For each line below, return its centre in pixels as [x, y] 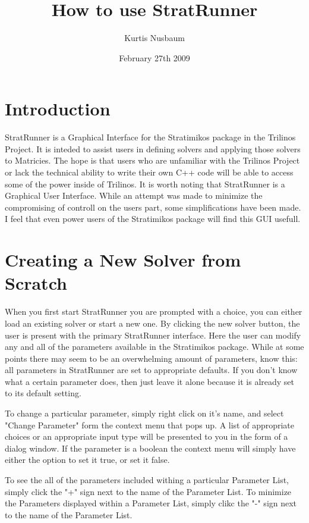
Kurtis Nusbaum [154, 38]
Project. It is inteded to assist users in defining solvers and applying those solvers [153, 148]
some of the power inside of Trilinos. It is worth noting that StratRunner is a [145, 184]
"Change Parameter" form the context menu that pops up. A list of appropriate [150, 425]
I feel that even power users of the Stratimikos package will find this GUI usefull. [153, 219]
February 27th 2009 [154, 57]
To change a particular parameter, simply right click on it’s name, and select [144, 413]
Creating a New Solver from [123, 260]
